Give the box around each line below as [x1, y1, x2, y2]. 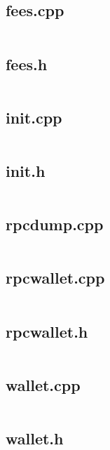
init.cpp [6, 106, 62, 128]
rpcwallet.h [6, 320, 88, 342]
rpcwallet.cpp [6, 267, 105, 289]
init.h [6, 160, 46, 181]
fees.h [6, 53, 48, 74]
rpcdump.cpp [6, 213, 104, 235]
